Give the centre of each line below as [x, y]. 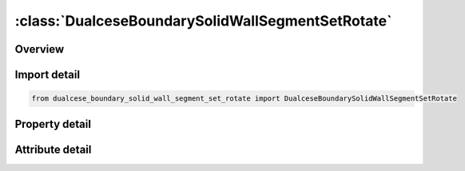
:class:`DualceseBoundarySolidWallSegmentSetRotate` [203, 21]
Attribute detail [53, 149]
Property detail [53, 124]
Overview [40, 49]
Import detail [47, 75]
